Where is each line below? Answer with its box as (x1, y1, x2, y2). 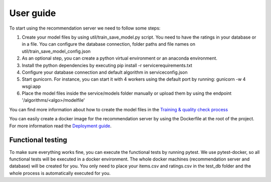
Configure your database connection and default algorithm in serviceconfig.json (22, 69, 188, 75)
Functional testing (9, 136, 67, 144)
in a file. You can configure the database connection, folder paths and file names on (22, 41, 196, 47)
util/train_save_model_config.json (22, 48, 91, 54)
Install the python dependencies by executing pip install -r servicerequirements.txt (22, 62, 193, 68)
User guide (9, 8, 56, 19)
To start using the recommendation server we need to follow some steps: (9, 25, 161, 31)
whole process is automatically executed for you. (9, 170, 111, 176)
